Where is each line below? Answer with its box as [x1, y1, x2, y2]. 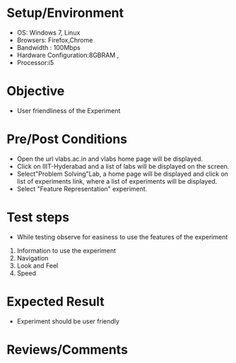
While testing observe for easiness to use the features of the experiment [16, 232, 228, 241]
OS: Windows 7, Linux [16, 28, 81, 37]
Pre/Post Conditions [6, 131, 128, 148]
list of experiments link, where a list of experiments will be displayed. [16, 177, 218, 185]
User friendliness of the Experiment [16, 106, 121, 114]
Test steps [6, 210, 70, 225]
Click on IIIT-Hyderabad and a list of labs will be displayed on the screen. [16, 162, 230, 170]
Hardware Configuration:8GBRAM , [16, 51, 119, 59]
